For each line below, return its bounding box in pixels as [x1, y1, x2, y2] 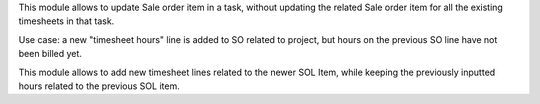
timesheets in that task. [18, 15, 115, 27]
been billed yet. [18, 48, 82, 60]
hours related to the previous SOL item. [18, 80, 180, 92]
